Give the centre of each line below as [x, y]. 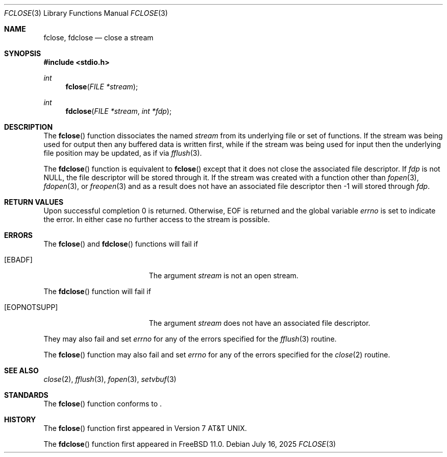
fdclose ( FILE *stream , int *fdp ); [119, 111]
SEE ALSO [21, 370]
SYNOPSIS [23, 53]
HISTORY [20, 419]
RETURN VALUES [34, 202]
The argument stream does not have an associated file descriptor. [259, 323]
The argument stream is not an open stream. [224, 275]
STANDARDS [26, 395]
